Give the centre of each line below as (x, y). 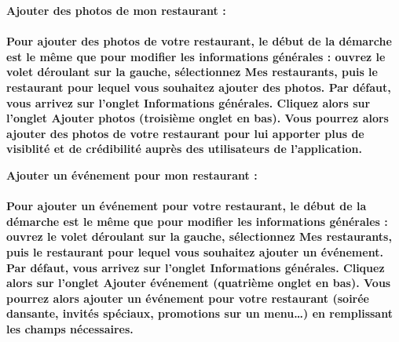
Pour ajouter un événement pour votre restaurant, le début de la (187, 206)
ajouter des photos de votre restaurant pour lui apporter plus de (185, 133)
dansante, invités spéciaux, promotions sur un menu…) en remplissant (199, 313)
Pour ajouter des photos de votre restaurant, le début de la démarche (199, 41)
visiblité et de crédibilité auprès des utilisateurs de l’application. (184, 149)
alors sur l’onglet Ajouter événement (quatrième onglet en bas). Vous (199, 283)
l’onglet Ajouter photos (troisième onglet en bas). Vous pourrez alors (198, 118)
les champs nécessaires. (70, 328)
